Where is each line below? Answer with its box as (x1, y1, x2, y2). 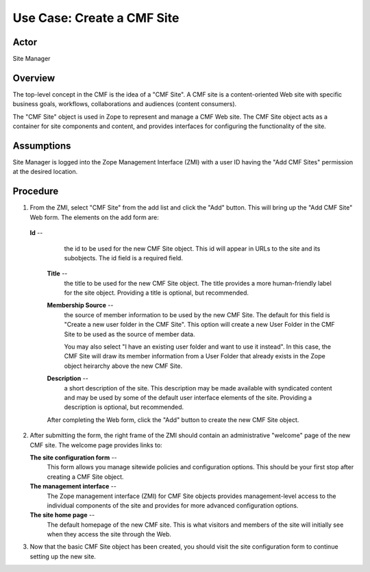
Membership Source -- (47, 301, 114, 310)
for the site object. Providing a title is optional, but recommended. (64, 288, 249, 297)
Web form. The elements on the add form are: (29, 213, 159, 221)
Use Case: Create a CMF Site (12, 10, 180, 25)
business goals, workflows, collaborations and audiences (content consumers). (12, 100, 237, 108)
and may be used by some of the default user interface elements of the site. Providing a (64, 393, 312, 401)
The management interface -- (29, 482, 116, 490)
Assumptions (12, 140, 71, 151)
